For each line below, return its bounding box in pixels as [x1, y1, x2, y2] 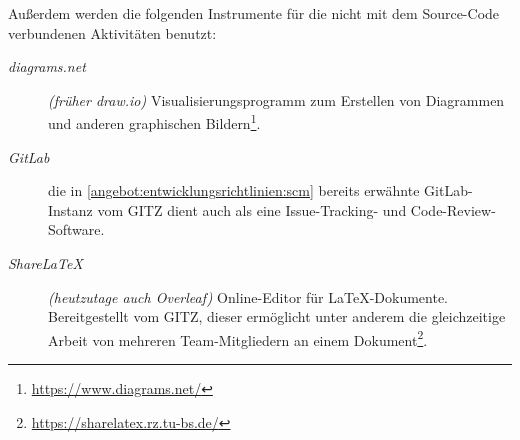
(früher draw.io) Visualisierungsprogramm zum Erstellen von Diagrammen [48, 89, 505, 110]
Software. [48, 219, 105, 240]
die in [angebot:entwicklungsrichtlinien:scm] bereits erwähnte [48, 180, 420, 201]
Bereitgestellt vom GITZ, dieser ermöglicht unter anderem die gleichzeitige [48, 306, 506, 327]
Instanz [48, 199, 93, 220]
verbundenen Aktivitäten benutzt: [8, 22, 217, 43]
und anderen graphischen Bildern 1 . [48, 110, 261, 134]
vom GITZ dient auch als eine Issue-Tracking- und [97, 199, 407, 220]
